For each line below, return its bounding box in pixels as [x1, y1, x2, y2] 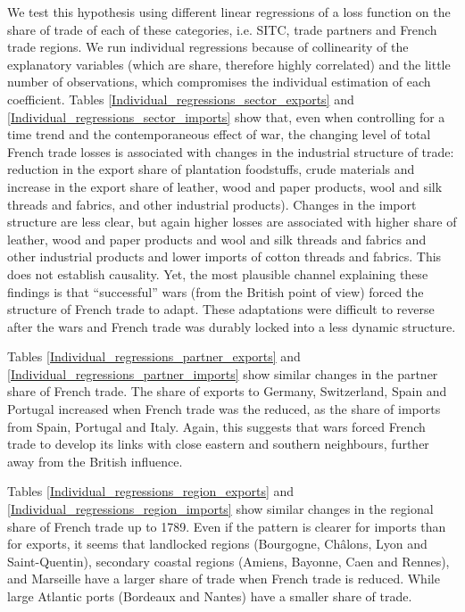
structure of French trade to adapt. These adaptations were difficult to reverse [7, 300, 435, 318]
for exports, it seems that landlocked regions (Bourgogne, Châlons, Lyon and [7, 534, 428, 553]
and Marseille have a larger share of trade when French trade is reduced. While [7, 569, 440, 588]
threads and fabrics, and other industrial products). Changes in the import [7, 194, 417, 213]
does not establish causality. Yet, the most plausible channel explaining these [7, 264, 428, 283]
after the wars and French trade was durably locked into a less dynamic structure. [7, 317, 456, 335]
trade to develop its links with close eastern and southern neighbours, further [7, 434, 429, 453]
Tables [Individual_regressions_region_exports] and [7, 482, 295, 500]
